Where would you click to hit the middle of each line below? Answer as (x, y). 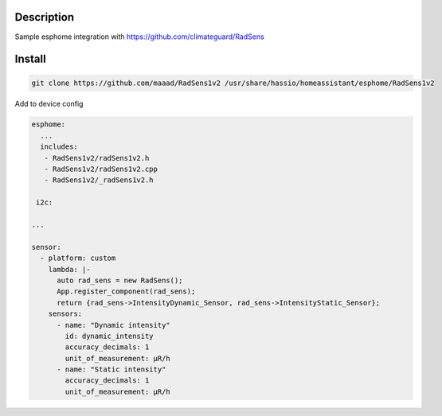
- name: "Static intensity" (111, 369)
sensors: (65, 314)
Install (31, 59)
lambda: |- (69, 269)
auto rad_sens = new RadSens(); (120, 280)
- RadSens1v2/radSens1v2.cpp (101, 169)
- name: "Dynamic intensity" (113, 325)
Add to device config (49, 103)
